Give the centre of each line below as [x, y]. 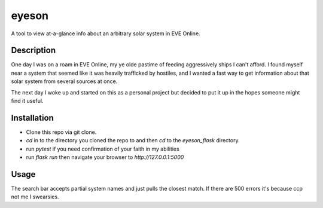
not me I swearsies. [35, 197]
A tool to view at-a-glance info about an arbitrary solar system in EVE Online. [106, 33]
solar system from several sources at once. [64, 81]
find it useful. [27, 101]
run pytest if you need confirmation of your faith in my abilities [103, 149]
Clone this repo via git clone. [61, 132]
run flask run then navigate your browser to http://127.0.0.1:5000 [105, 157]
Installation [32, 117]
